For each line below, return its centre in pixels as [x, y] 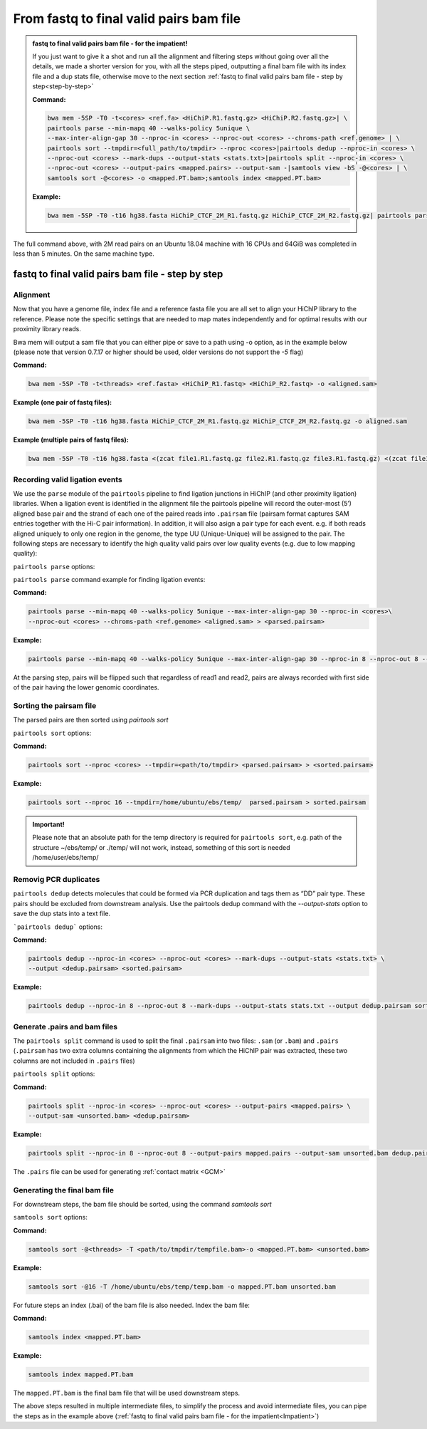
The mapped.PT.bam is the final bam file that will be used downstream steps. [127, 1393]
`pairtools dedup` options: [58, 927]
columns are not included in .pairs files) [74, 1061]
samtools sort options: [51, 1217]
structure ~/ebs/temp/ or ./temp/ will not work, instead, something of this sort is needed [161, 847]
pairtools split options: [54, 1074]
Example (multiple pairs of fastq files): [71, 440]
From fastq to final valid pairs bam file [127, 19]
